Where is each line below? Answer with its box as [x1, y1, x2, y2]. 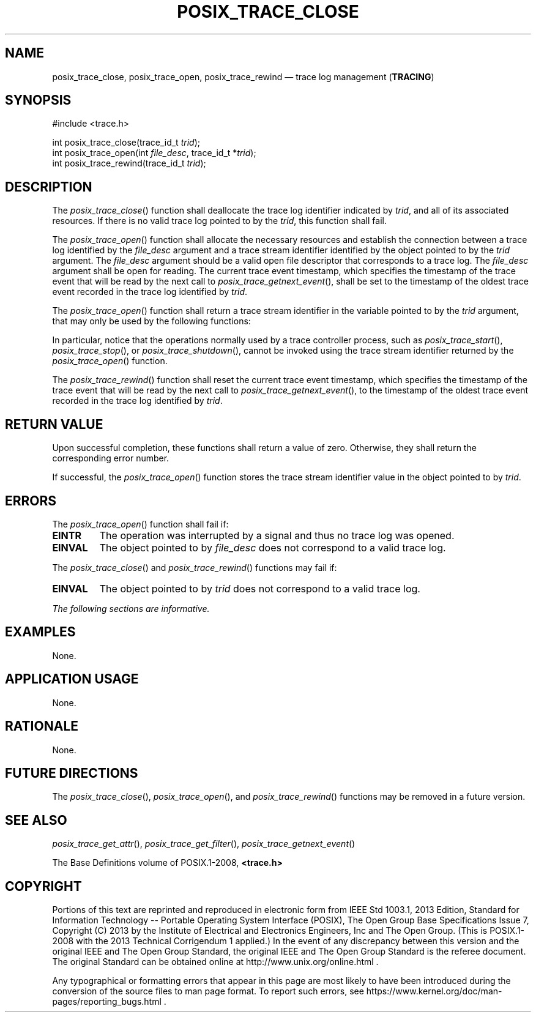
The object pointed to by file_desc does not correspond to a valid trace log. [99, 541, 446, 554]
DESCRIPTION [5, 179, 92, 195]
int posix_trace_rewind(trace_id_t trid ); [52, 158, 206, 169]
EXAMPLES [5, 624, 76, 640]
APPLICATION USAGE [5, 671, 139, 687]
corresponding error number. [52, 453, 169, 464]
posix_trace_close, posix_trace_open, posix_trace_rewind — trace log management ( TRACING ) [52, 71, 434, 82]
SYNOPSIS [5, 92, 72, 108]
